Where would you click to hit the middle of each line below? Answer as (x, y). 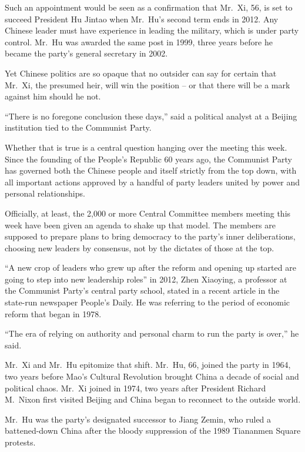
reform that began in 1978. (53, 313)
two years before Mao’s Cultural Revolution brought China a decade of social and (152, 376)
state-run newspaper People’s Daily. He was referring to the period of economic (148, 302)
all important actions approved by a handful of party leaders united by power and (152, 182)
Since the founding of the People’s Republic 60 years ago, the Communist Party (148, 159)
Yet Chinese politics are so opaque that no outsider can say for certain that (141, 73)
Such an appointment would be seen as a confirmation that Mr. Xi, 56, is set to (149, 7)
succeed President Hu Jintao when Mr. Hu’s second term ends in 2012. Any (142, 19)
